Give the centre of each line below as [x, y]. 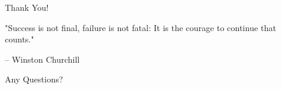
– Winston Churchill [42, 59]
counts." [20, 39]
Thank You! [27, 7]
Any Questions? [34, 79]
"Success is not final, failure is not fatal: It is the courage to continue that [140, 27]
